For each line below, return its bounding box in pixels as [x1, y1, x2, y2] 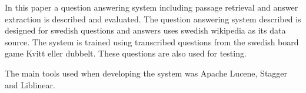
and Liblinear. [5, 78, 55, 91]
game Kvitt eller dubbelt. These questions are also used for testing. [5, 47, 247, 59]
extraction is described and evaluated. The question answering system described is [5, 12, 301, 25]
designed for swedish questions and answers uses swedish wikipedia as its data [5, 24, 286, 36]
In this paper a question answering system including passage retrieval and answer [5, 1, 298, 13]
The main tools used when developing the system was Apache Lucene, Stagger [5, 67, 288, 79]
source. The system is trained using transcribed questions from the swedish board [5, 35, 299, 48]
